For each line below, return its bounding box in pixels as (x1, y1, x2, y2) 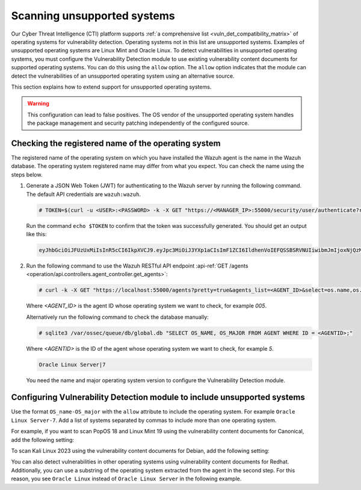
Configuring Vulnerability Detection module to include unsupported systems (11, 392, 305, 403)
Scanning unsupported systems (11, 9, 175, 22)
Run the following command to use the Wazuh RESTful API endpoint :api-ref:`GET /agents (26, 262, 248, 269)
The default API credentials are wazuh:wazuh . (26, 190, 141, 198)
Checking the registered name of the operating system (11, 138, 221, 148)
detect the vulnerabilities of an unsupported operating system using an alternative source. (11, 72, 235, 80)
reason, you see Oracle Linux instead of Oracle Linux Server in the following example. (11, 475, 242, 482)
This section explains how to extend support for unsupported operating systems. (11, 83, 212, 90)
